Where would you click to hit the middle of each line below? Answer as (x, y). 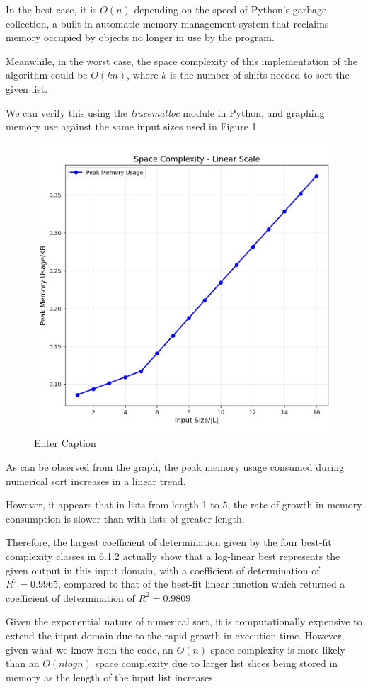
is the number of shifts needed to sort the (260, 75)
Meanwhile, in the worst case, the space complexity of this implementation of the (182, 61)
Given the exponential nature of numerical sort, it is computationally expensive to (184, 621)
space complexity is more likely (278, 649)
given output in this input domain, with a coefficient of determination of (163, 570)
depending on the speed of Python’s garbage (230, 9)
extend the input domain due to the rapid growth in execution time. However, (175, 635)
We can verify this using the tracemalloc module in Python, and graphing (165, 112)
